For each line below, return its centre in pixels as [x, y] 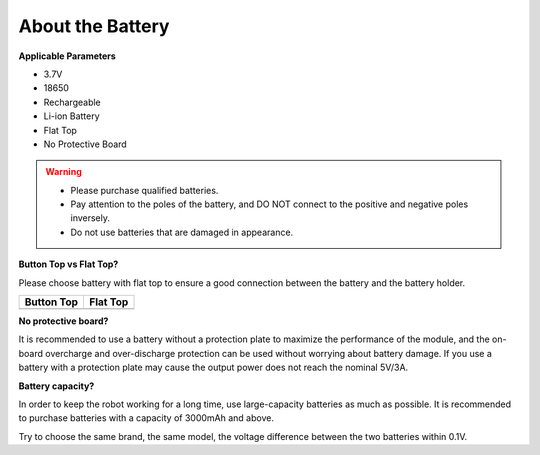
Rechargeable [72, 102]
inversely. [90, 218]
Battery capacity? [56, 386]
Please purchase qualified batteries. [144, 190]
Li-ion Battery [71, 116]
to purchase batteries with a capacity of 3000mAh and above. [146, 418]
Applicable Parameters [67, 56]
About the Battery [94, 26]
